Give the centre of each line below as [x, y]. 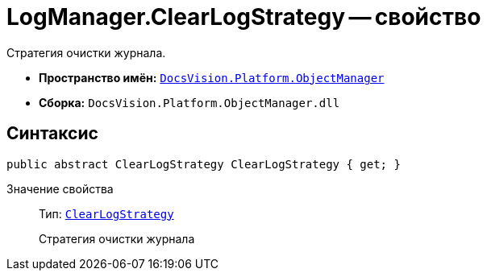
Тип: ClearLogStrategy [106, 213]
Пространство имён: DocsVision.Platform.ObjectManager [212, 77]
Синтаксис [52, 134]
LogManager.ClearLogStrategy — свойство [244, 17]
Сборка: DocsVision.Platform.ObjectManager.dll [189, 102]
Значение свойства [60, 188]
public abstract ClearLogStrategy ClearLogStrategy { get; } [204, 164]
